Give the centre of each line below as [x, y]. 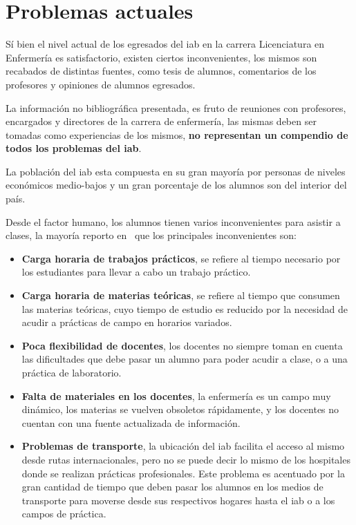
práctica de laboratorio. [72, 372]
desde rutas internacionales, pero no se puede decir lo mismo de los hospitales [186, 459]
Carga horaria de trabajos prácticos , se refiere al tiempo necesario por [181, 258]
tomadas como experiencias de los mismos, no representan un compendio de [177, 134]
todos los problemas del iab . [74, 148]
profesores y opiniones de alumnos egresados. [101, 84]
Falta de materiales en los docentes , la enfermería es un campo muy [176, 395]
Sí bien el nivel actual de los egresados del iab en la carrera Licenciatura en [165, 44]
